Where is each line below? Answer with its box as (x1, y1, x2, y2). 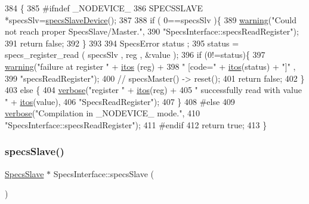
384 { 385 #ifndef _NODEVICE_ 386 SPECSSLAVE (5, 2, 203, 14)
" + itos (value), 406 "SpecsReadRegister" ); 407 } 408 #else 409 (5, 95, 235, 107)
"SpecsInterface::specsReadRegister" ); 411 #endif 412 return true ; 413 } (5, 118, 267, 131)
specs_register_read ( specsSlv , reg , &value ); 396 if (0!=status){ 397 (5, 48, 265, 61)
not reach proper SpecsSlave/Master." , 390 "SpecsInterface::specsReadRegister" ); (5, 25, 299, 38)
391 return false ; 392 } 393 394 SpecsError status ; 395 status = (5, 36, 239, 49)
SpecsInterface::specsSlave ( (53, 167, 154, 180)
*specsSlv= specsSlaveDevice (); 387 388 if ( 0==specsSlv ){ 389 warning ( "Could (5, 13, 296, 26)
